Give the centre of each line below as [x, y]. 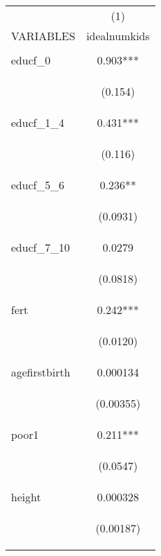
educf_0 [31, 60]
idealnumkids [118, 36]
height [26, 497]
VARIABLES [43, 36]
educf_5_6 [38, 185]
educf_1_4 [38, 122]
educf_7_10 [40, 247]
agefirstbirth [41, 372]
